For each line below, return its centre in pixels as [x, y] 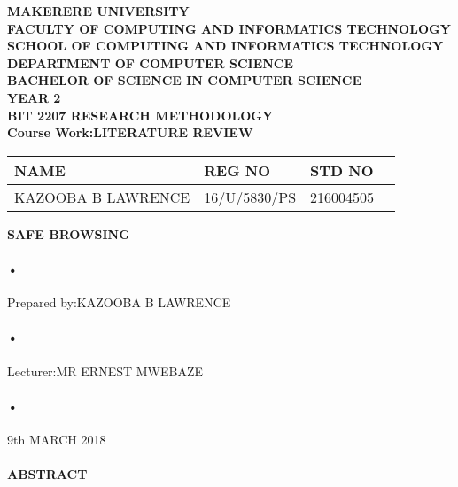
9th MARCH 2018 [57, 439]
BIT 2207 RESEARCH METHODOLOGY [140, 115]
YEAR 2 [34, 97]
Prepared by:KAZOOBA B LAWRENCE [119, 302]
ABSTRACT [47, 474]
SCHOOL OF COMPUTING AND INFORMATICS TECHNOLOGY [225, 46]
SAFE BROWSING [69, 233]
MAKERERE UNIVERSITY [98, 11]
